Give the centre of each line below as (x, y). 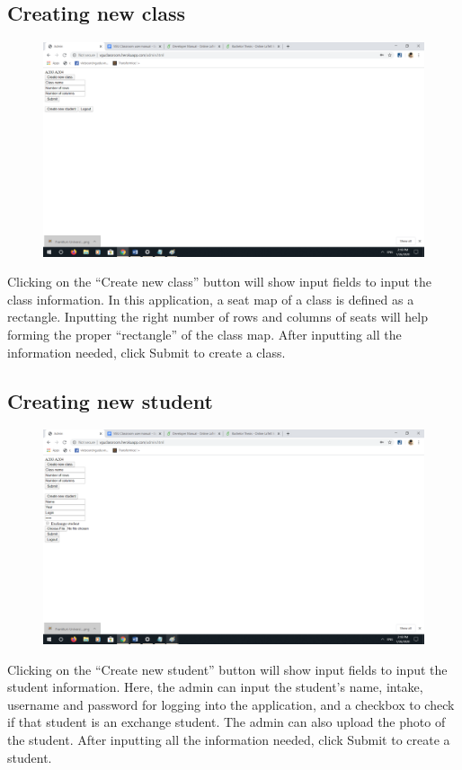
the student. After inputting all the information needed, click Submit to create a (229, 739)
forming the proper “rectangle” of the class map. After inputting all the (204, 335)
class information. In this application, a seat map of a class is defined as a (211, 299)
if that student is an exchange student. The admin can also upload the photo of (227, 722)
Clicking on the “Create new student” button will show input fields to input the (227, 669)
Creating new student (110, 400)
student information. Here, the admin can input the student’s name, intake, (215, 687)
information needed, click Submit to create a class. (147, 352)
